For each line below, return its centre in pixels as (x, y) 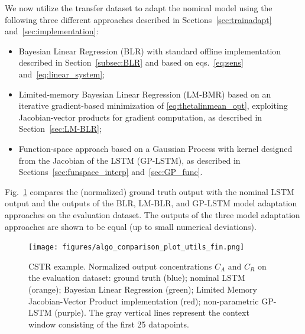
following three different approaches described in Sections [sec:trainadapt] (138, 19)
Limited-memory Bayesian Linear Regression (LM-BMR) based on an (145, 94)
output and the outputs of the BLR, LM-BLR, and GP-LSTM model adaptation (151, 203)
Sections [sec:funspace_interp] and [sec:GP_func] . (111, 172)
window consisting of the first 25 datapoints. (109, 324)
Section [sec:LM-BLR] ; (60, 129)
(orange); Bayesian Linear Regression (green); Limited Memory (143, 289)
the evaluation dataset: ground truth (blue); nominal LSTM (137, 278)
